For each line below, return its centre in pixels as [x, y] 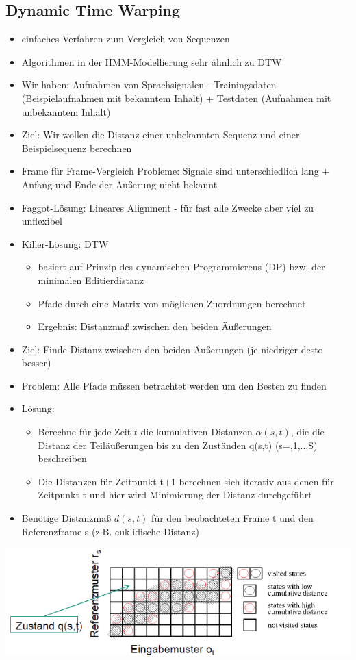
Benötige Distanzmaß [66, 518]
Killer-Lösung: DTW [65, 243]
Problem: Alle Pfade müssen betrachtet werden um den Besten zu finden [174, 385]
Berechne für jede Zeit [85, 432]
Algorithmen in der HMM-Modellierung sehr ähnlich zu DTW [152, 61]
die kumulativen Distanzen [196, 432]
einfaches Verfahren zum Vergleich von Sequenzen [126, 39]
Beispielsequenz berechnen [77, 148]
